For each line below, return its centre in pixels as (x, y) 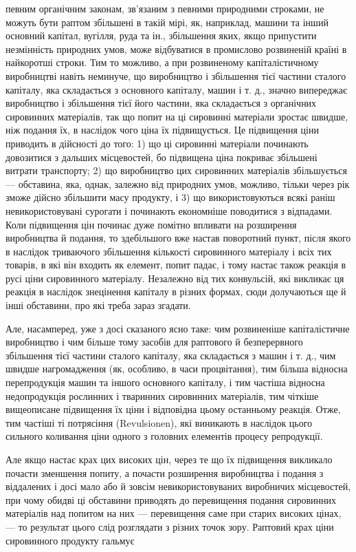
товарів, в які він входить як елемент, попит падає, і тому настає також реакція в (176, 265)
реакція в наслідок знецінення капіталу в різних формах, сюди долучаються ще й (176, 291)
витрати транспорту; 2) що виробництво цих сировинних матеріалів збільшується (176, 170)
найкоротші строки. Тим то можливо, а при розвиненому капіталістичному (162, 62)
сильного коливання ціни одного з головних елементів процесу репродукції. (164, 436)
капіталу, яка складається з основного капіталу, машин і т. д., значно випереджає (176, 89)
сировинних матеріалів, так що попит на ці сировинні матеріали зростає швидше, (177, 116)
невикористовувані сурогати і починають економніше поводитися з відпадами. (169, 210)
